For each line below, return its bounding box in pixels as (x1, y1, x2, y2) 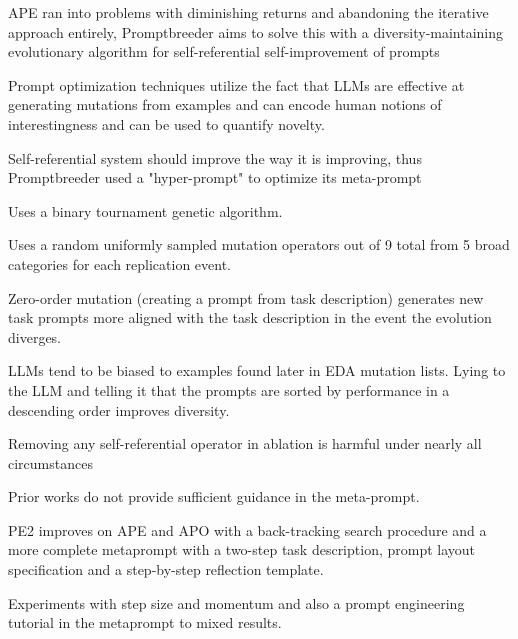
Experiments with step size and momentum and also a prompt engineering (8, 592, 465, 613)
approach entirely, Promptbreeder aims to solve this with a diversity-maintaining (8, 21, 504, 42)
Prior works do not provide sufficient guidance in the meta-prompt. (8, 486, 420, 507)
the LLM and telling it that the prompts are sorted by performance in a (8, 379, 450, 400)
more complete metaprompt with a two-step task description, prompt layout (8, 539, 476, 560)
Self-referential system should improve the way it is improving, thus (8, 147, 422, 168)
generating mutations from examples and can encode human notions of (8, 94, 442, 115)
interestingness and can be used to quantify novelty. (8, 113, 325, 134)
